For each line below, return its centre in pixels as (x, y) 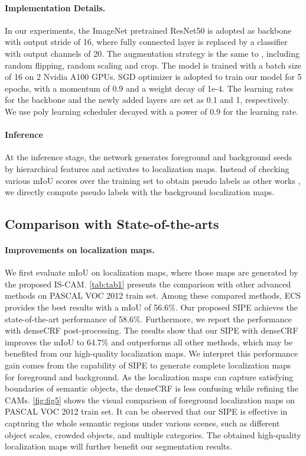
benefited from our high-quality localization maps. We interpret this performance (152, 353)
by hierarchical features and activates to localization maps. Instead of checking (147, 168)
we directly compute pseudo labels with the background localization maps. (140, 192)
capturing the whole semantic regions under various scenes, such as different (142, 423)
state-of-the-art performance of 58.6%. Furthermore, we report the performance (148, 318)
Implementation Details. (55, 7)
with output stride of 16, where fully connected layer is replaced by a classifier (146, 42)
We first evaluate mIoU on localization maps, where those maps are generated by (152, 272)
